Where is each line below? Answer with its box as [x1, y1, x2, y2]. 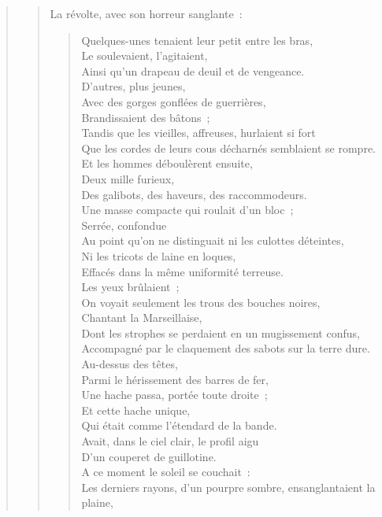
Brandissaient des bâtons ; [81, 109, 210, 125]
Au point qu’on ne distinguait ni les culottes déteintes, [81, 232, 344, 249]
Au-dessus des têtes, [81, 356, 178, 372]
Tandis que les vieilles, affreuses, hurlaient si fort [81, 124, 316, 141]
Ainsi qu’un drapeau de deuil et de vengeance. [81, 62, 305, 79]
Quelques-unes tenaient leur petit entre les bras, [81, 31, 313, 48]
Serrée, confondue [81, 216, 167, 233]
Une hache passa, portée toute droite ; [81, 386, 268, 403]
